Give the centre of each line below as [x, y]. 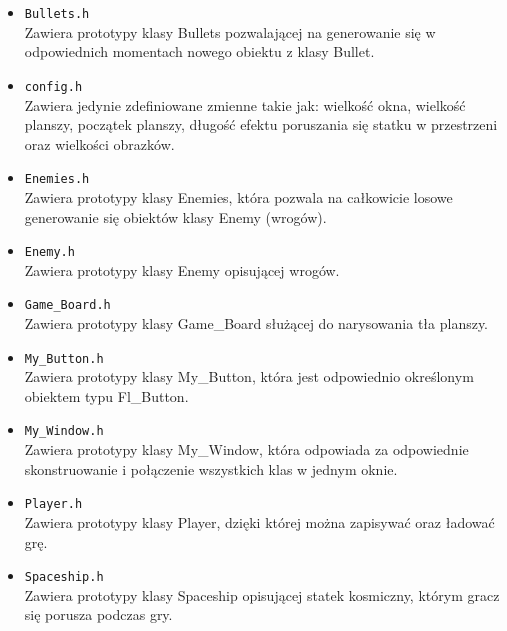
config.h [53, 86]
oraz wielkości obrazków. [99, 143]
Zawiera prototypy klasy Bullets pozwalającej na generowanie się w [230, 31]
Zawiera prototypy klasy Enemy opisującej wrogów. [182, 269]
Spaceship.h [64, 577]
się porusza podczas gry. [98, 614]
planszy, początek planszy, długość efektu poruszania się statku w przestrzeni [261, 124]
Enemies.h [57, 179]
